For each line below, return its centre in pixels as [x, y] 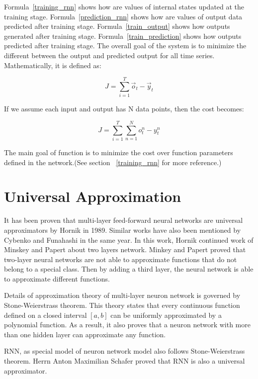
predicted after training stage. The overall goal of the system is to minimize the [125, 46]
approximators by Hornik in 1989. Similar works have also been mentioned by [123, 230]
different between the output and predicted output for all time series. [109, 55]
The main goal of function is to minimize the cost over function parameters [119, 152]
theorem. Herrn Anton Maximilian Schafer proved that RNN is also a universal [125, 361]
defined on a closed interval [45, 315]
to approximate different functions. [57, 278]
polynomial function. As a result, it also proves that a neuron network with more [127, 325]
